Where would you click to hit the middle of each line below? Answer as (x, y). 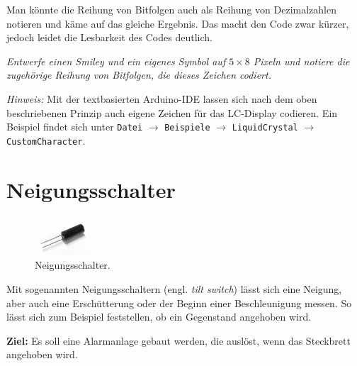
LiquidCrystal (265, 128)
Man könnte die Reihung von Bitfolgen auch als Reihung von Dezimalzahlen (171, 9)
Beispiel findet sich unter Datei (75, 127)
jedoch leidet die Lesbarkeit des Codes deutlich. (109, 37)
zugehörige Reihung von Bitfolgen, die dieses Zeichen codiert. (139, 75)
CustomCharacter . (46, 140)
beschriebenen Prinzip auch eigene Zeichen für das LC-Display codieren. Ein (172, 112)
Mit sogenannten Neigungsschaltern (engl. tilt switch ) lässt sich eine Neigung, (174, 289)
